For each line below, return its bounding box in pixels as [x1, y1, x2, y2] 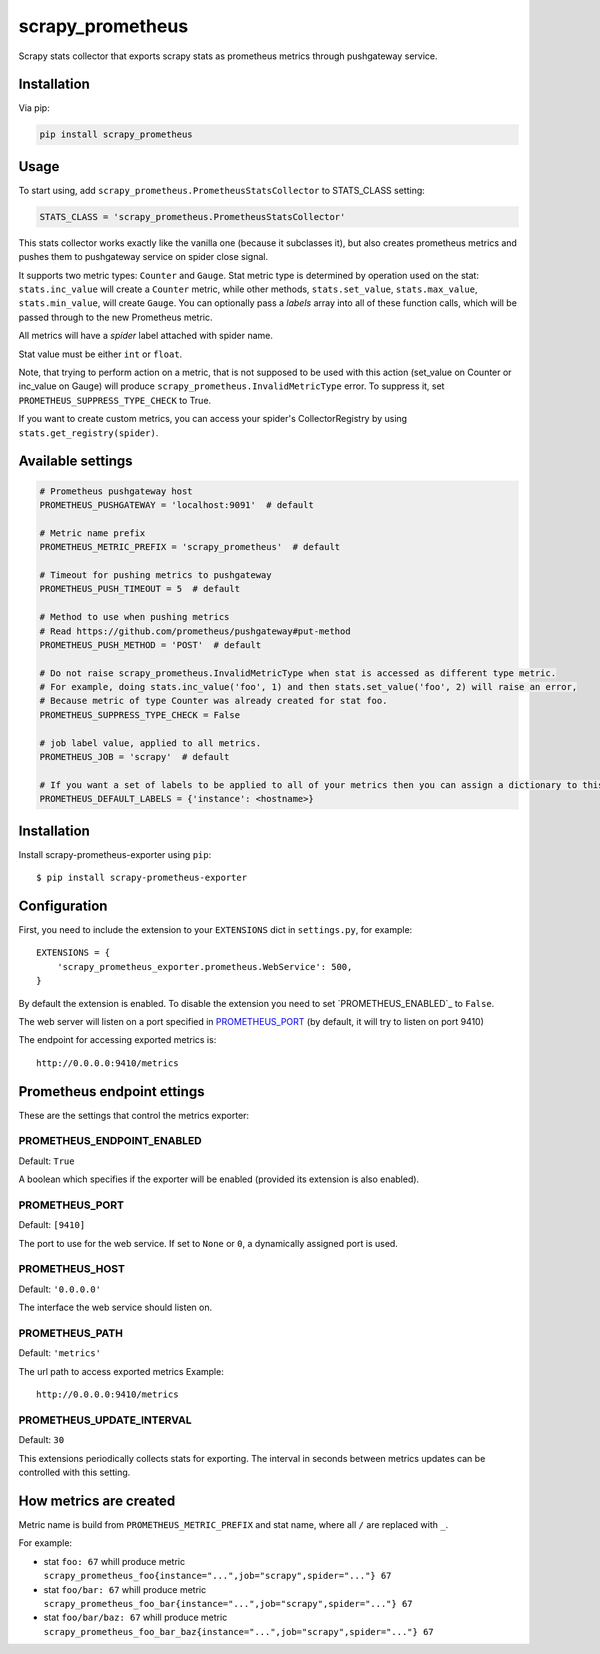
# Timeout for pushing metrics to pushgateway [39, 569, 272, 580]
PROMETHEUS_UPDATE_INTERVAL [18, 1413, 192, 1427]
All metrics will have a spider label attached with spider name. [18, 330, 274, 342]
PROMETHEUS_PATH [18, 1326, 124, 1340]
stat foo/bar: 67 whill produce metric [43, 1583, 207, 1595]
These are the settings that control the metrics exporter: [18, 1109, 250, 1121]
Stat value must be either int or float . [18, 348, 183, 360]
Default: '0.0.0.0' [18, 1283, 102, 1295]
